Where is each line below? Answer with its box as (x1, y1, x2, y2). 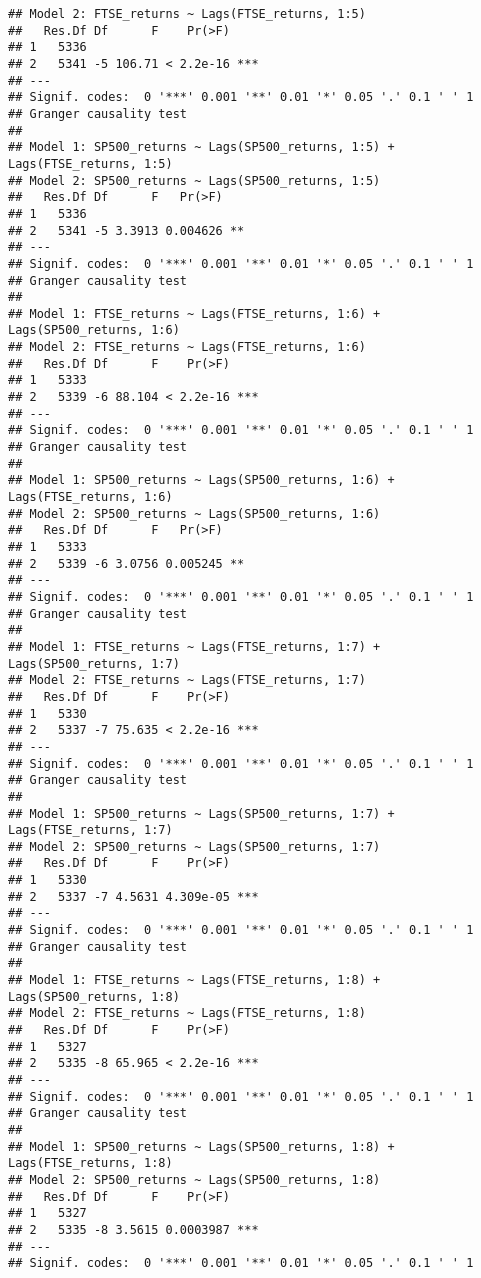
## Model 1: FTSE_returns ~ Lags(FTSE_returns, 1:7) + (8, 639, 381, 654)
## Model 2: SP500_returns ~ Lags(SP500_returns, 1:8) (8, 1172, 381, 1187)
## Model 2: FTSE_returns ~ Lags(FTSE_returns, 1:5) (8, 7, 366, 21)
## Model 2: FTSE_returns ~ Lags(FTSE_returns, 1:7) (8, 673, 366, 688)
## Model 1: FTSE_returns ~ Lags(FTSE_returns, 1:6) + (8, 306, 381, 321)
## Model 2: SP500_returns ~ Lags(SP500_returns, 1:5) (8, 173, 381, 188)
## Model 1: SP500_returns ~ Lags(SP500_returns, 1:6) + (8, 473, 395, 488)
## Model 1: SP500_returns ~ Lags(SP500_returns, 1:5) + (8, 140, 395, 155)
